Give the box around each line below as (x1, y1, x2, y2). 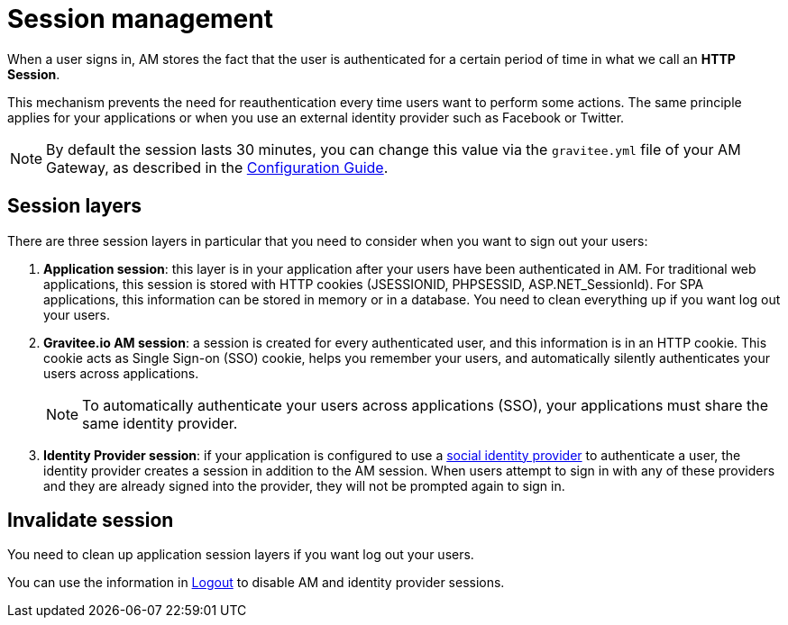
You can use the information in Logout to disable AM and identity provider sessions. (7, 575, 505, 591)
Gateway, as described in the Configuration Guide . (46, 158, 389, 177)
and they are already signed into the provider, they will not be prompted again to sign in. (43, 477, 565, 494)
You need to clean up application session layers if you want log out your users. (7, 547, 474, 563)
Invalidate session (7, 509, 174, 532)
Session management (7, 4, 273, 34)
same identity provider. (82, 413, 238, 432)
